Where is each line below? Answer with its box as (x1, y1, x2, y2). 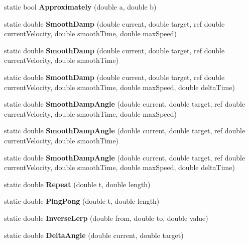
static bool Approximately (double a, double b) (4, 2, 157, 12)
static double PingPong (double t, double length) (4, 196, 160, 206)
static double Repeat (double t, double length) (4, 179, 151, 189)
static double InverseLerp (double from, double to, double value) (4, 212, 208, 223)
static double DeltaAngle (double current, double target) (4, 229, 184, 240)
